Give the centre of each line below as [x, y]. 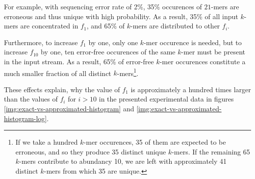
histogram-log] [25, 118]
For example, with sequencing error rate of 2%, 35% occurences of [103, 6]
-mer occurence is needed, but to [193, 42]
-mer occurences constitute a [203, 61]
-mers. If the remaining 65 [211, 151]
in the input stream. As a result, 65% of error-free [79, 61]
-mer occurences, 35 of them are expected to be [155, 142]
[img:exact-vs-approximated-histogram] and [69, 108]
